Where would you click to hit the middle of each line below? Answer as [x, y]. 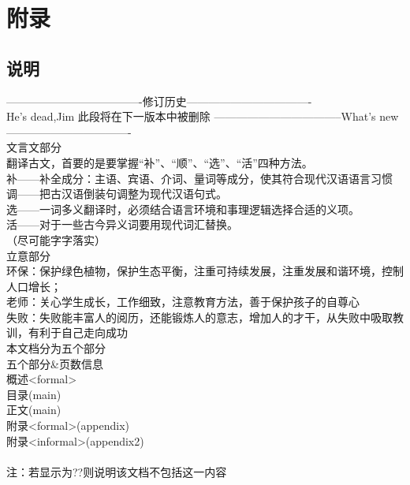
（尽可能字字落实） [56, 239]
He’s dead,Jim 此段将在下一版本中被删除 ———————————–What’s [191, 116]
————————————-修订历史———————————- [159, 101]
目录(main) [34, 394]
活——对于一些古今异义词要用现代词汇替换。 [122, 224]
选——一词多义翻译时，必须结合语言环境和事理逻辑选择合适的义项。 [183, 209]
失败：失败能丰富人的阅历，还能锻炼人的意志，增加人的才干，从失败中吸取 [199, 317]
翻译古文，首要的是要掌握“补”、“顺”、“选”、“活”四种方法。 [160, 162]
